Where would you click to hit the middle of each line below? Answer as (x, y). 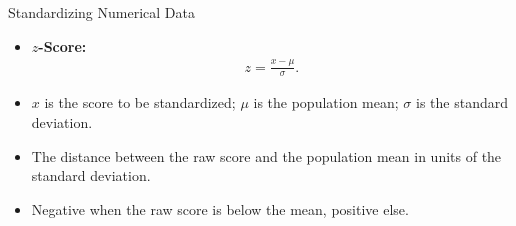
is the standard (461, 102)
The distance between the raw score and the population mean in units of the (266, 155)
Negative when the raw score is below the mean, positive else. (220, 208)
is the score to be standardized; (140, 102)
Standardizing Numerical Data (101, 12)
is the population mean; (326, 102)
